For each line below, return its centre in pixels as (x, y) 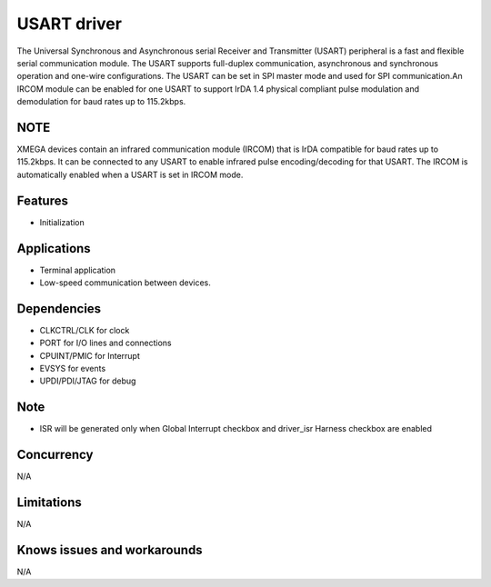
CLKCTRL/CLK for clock (85, 330)
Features (42, 200)
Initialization (62, 222)
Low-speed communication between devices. (125, 283)
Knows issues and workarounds (110, 550)
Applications (54, 249)
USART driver (70, 24)
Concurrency (55, 455)
